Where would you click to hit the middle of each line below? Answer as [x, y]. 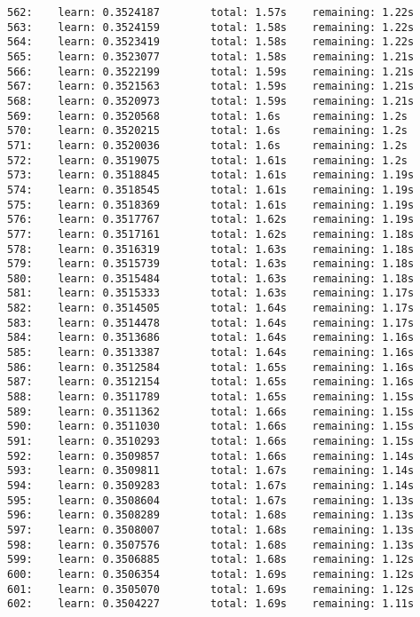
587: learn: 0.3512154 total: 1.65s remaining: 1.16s [211, 382]
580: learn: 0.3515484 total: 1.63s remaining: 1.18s [211, 278]
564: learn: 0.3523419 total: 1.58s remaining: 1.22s [211, 42]
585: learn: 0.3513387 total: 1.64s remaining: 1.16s [211, 353]
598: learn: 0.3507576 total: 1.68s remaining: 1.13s [211, 545]
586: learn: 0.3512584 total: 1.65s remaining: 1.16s [211, 367]
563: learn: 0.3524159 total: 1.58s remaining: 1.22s [211, 27]
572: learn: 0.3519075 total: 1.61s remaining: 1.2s [208, 160]
